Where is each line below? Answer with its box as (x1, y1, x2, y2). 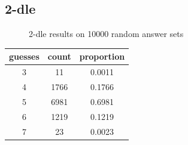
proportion (79, 50, 125, 63)
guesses (9, 50, 40, 63)
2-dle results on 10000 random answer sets (29, 27, 184, 40)
